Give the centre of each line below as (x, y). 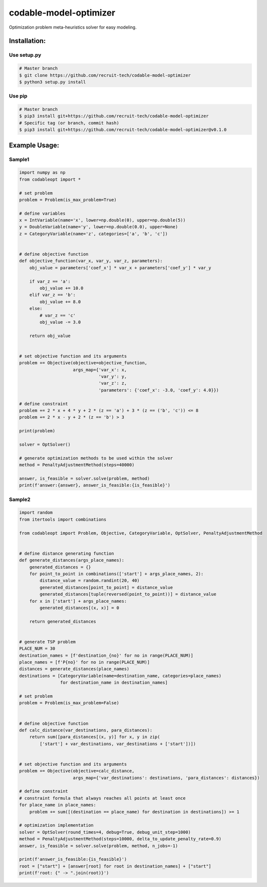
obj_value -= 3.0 (60, 322)
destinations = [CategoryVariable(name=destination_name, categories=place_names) (120, 676)
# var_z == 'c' (58, 315)
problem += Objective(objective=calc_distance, (77, 771)
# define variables (42, 213)
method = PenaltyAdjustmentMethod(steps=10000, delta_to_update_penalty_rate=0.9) (120, 839)
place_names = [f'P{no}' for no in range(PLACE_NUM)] (84, 662)
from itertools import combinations (63, 519)
